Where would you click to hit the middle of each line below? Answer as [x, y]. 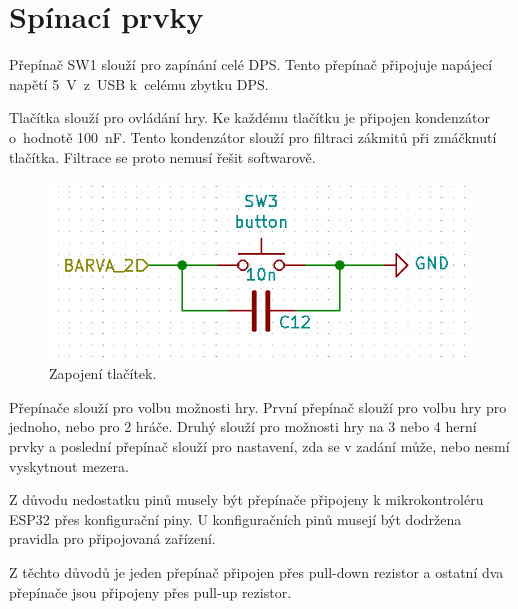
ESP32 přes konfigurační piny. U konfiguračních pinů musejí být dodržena [235, 518]
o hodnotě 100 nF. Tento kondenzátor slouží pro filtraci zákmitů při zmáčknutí [253, 136]
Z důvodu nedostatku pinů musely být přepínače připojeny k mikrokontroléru [246, 499]
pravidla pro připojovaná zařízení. [112, 538]
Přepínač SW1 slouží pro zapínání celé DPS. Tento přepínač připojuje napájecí [251, 64]
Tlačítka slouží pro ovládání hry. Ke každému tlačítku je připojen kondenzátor [249, 117]
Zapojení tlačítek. [103, 373]
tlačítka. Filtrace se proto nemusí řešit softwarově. [162, 156]
